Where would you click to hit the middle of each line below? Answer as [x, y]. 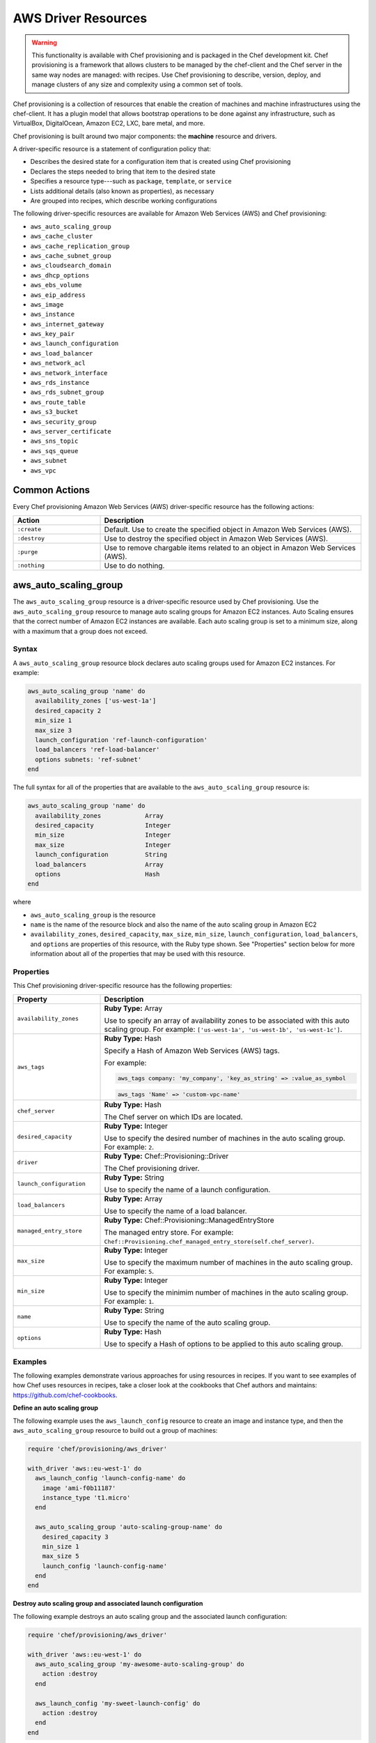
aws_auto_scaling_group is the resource [93, 915]
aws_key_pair [53, 334]
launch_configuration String [101, 855]
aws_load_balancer [62, 353]
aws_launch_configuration [75, 344]
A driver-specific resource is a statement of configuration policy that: [112, 149]
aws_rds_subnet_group [67, 393]
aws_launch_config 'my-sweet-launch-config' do [118, 1703]
